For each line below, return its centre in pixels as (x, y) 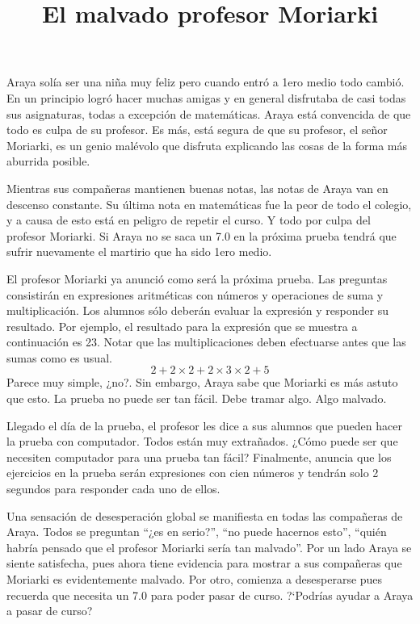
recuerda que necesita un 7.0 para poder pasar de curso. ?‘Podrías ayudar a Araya (210, 595)
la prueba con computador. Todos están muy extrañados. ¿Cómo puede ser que (202, 441)
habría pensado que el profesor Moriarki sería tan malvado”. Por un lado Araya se (209, 547)
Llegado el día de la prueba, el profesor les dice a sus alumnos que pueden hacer (204, 425)
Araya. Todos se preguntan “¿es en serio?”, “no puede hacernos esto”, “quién (197, 532)
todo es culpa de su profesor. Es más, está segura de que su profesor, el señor (197, 130)
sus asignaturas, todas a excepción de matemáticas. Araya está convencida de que (209, 113)
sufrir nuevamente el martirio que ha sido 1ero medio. (139, 251)
